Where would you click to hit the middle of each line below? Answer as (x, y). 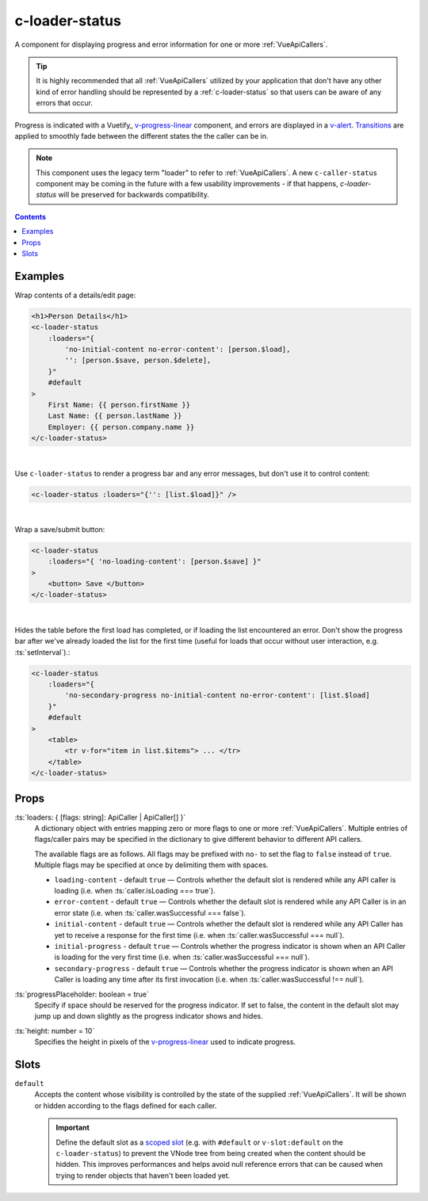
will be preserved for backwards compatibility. (134, 195)
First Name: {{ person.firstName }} (119, 405)
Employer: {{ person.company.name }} (121, 427)
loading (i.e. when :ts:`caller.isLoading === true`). (135, 890)
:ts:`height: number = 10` (55, 1031)
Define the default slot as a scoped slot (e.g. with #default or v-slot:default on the (200, 1142)
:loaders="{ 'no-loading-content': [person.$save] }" (155, 562)
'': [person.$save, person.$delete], (138, 360)
